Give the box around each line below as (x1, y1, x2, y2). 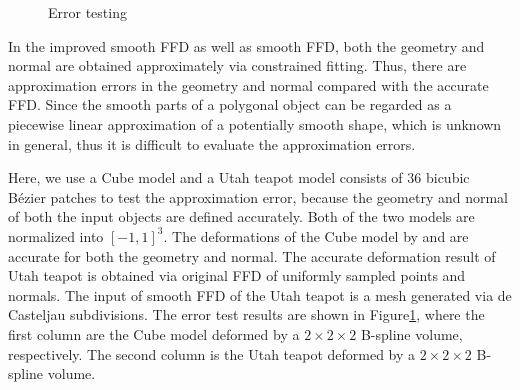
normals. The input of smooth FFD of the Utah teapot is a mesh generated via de (8, 284, 512, 305)
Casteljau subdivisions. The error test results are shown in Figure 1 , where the (8, 304, 485, 325)
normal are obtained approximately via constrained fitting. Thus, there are (8, 55, 467, 76)
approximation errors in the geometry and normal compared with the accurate (8, 74, 489, 95)
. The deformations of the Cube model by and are (163, 225, 469, 246)
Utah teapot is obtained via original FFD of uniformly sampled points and (8, 265, 466, 286)
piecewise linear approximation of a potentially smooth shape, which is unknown (8, 113, 502, 134)
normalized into (8, 225, 104, 246)
